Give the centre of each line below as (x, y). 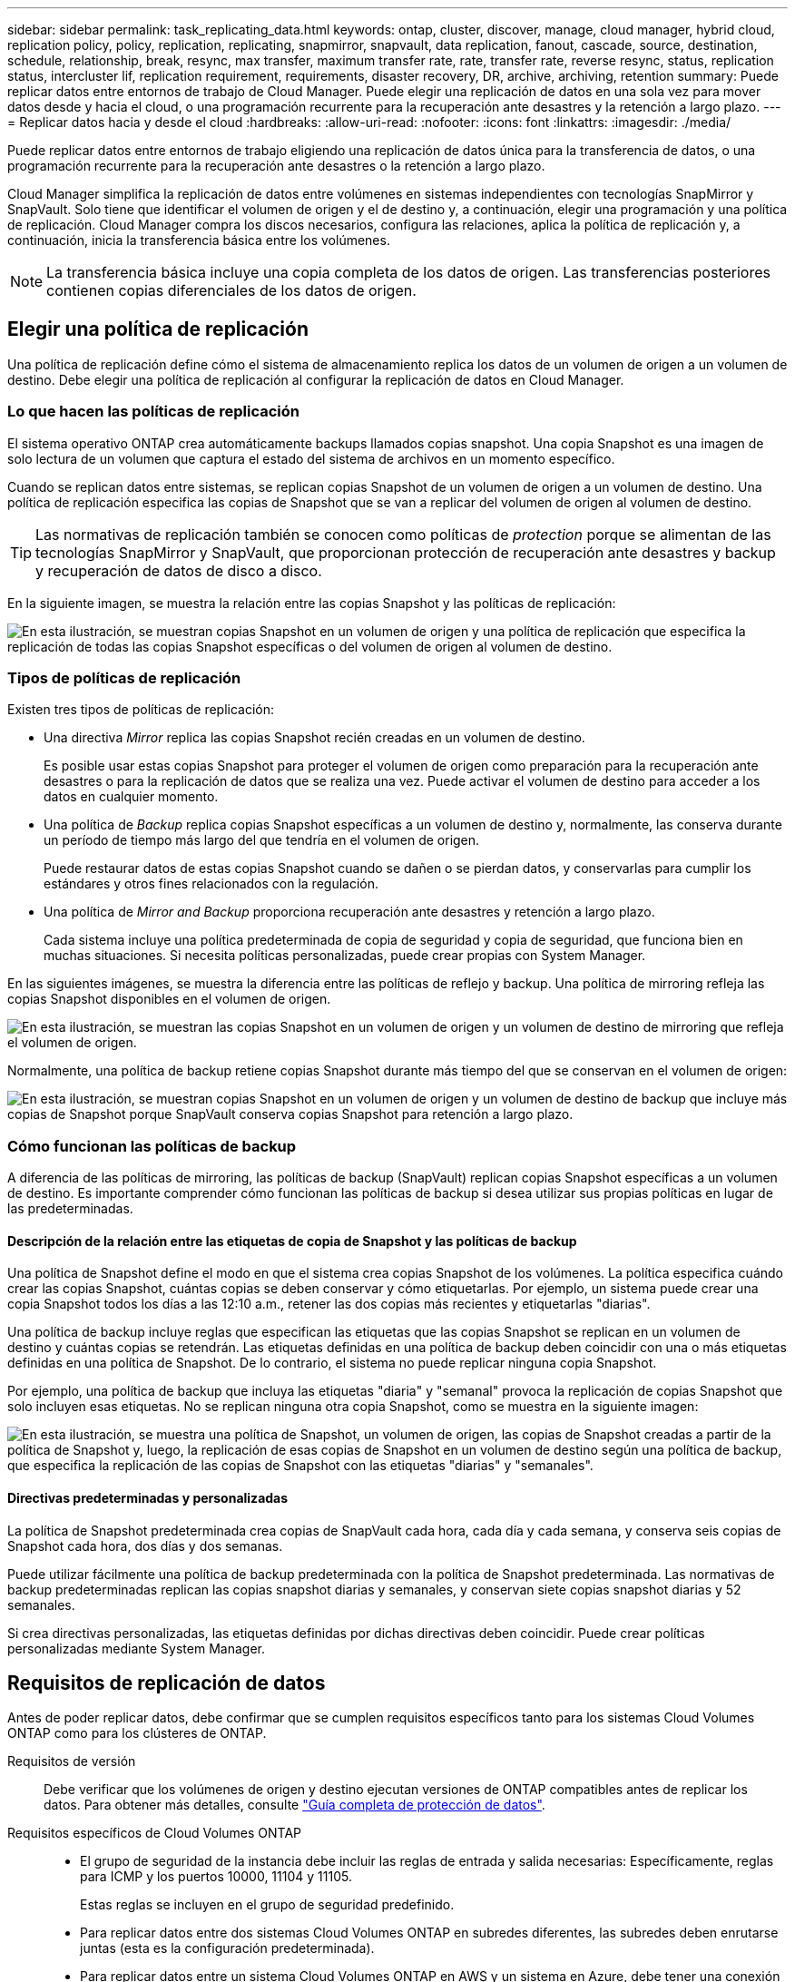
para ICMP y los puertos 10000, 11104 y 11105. (216, 1877)
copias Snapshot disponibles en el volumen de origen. (169, 999)
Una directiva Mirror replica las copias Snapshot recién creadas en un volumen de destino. (314, 738)
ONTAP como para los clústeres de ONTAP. (137, 1733)
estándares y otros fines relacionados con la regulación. (211, 884)
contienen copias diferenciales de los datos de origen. (231, 290)
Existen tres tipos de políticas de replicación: (141, 710)
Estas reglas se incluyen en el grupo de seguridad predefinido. (267, 1905)
